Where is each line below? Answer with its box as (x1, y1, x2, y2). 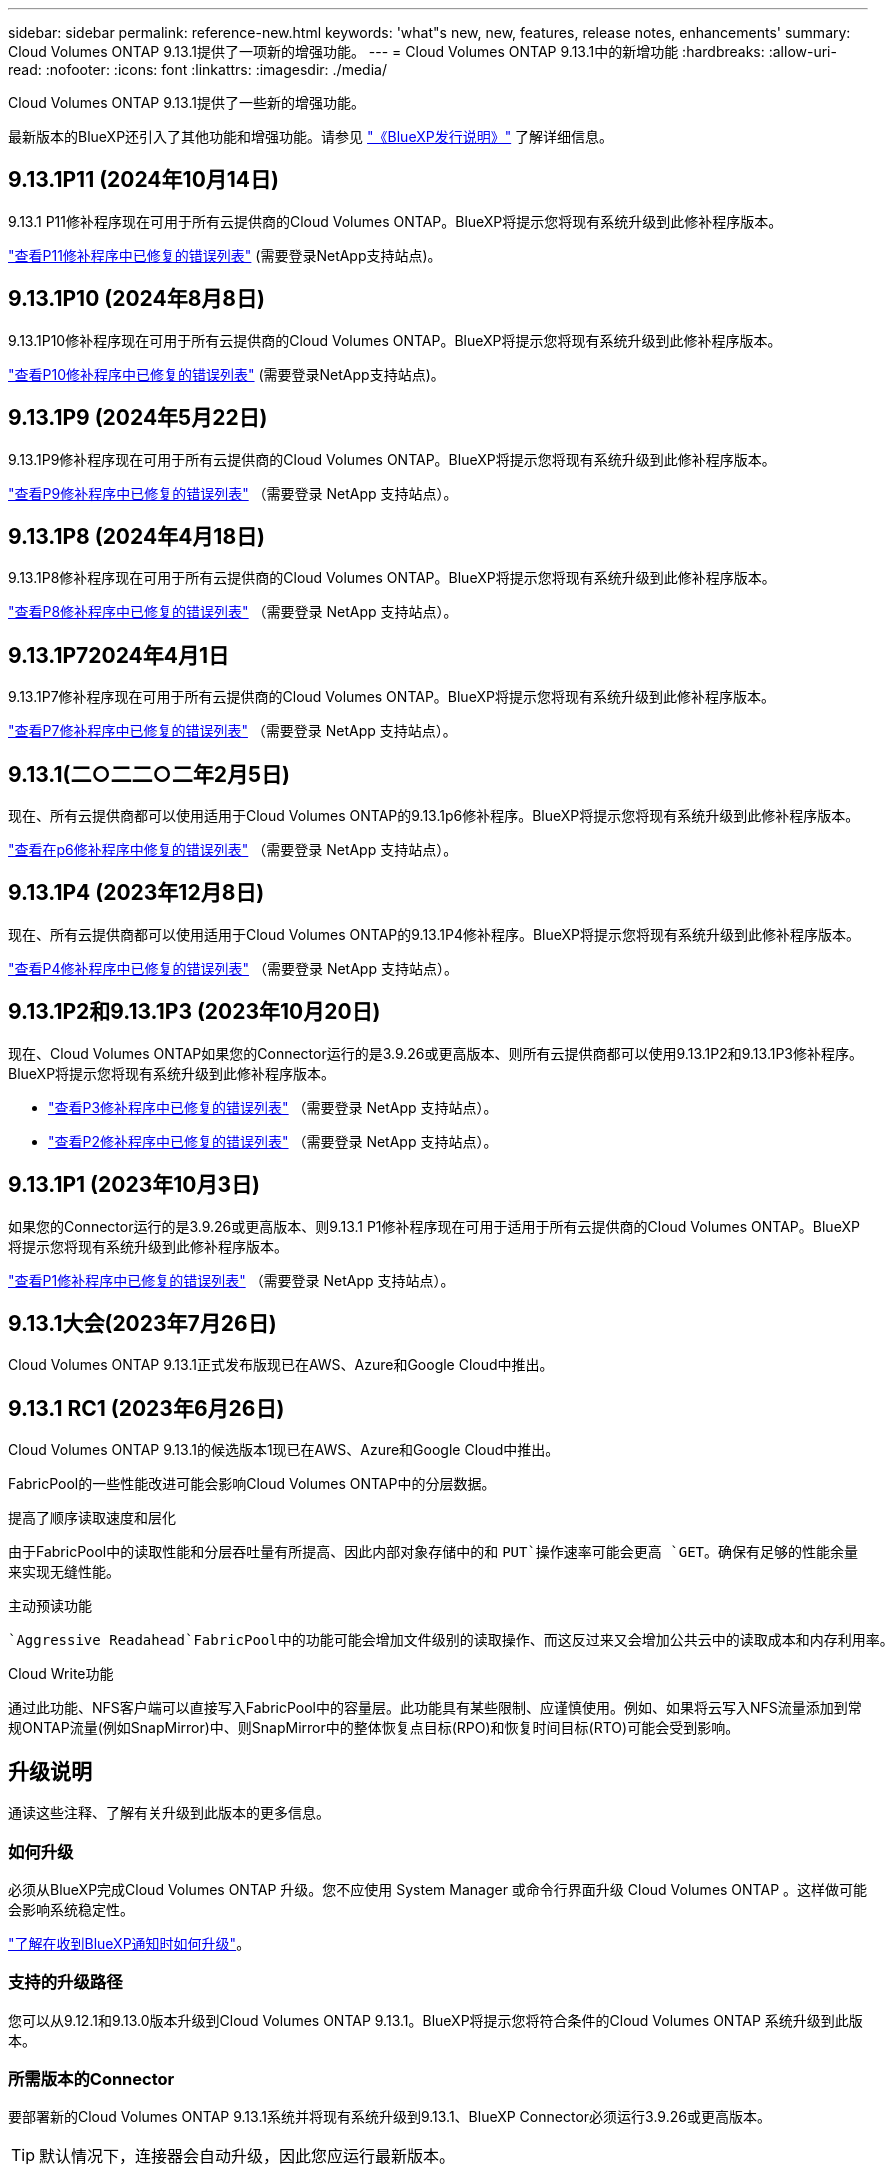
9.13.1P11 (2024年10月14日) (8, 167, 279, 193)
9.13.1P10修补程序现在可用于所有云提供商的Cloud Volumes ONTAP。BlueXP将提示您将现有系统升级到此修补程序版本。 (8, 331, 782, 349)
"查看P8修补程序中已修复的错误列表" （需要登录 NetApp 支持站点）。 (8, 603, 458, 621)
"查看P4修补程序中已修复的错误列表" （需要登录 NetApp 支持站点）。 (8, 959, 458, 977)
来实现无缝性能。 (8, 1563, 120, 1581)
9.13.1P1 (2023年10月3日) (8, 1172, 260, 1198)
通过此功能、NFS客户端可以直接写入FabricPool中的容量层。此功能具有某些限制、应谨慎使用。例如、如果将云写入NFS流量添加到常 (8, 1699, 862, 1717)
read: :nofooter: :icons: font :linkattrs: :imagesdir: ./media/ (8, 61, 387, 78)
